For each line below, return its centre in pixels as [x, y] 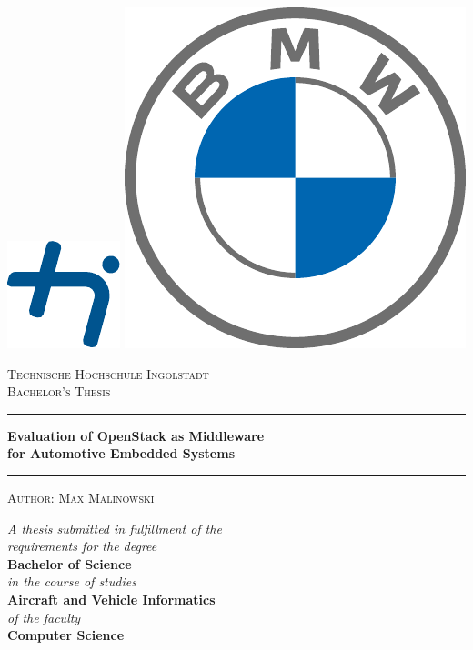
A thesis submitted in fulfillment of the [115, 528]
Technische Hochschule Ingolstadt [108, 373]
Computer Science [66, 635]
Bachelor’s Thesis [59, 391]
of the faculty [44, 617]
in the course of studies [72, 581]
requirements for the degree [82, 546]
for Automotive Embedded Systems [121, 453]
